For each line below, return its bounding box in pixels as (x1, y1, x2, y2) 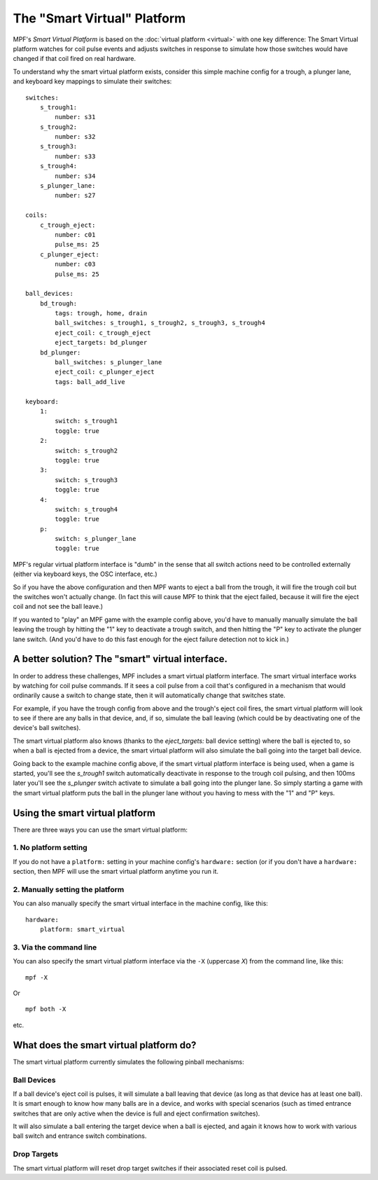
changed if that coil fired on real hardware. (13, 55, 136, 63)
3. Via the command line (13, 942, 97, 952)
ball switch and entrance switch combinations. (13, 1132, 147, 1140)
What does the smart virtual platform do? (13, 1039, 197, 1051)
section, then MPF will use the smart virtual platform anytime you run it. (13, 867, 219, 876)
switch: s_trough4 (55, 505, 118, 513)
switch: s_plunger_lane (55, 535, 136, 543)
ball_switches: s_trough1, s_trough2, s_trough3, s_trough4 (55, 319, 265, 327)
